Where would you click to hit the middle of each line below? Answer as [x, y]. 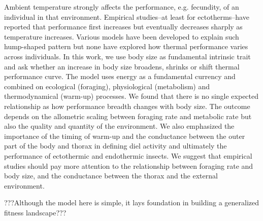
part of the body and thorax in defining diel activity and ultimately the [116, 146]
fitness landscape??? [35, 212]
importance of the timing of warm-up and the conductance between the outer [125, 136]
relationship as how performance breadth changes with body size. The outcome [127, 106]
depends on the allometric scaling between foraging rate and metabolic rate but [128, 116]
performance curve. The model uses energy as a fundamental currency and [120, 76]
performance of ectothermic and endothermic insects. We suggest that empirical [128, 155]
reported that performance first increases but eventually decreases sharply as [123, 27]
